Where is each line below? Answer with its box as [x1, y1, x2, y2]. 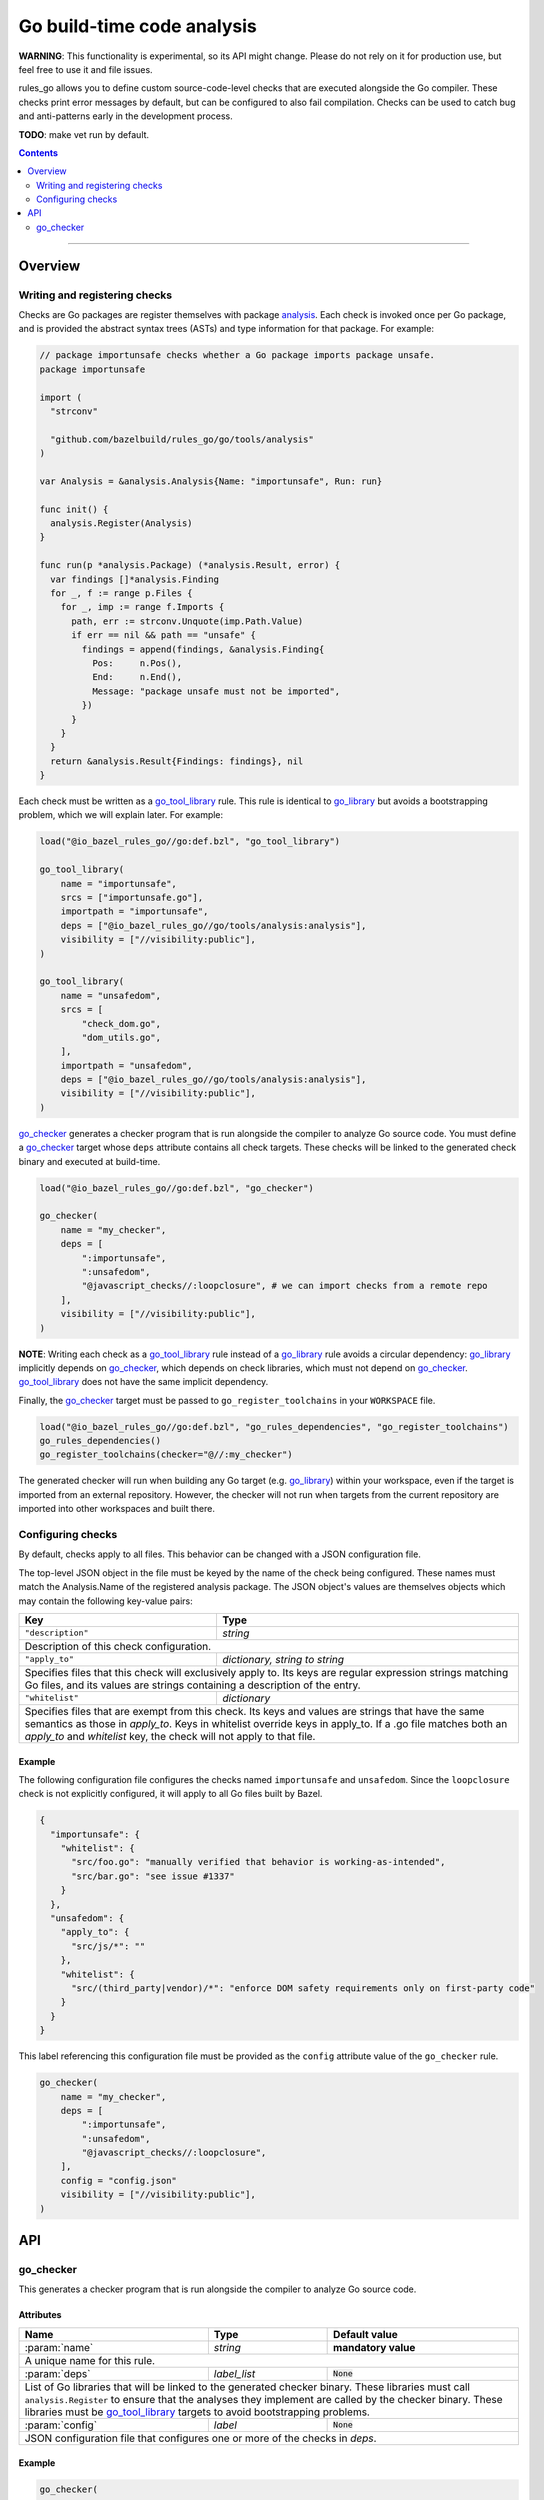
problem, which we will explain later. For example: [18, 809, 224, 821]
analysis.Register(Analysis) [50, 518, 194, 529]
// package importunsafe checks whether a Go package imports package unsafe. [39, 350, 435, 361]
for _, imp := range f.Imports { [60, 601, 225, 613]
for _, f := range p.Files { [50, 588, 194, 599]
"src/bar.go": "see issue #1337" [71, 1870, 235, 1882]
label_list [213, 2366, 256, 2380]
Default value [333, 2327, 399, 2341]
